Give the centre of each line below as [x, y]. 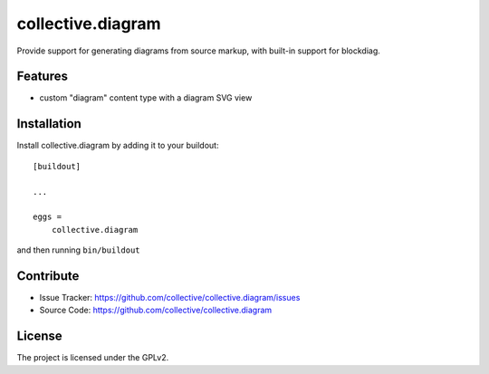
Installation [49, 124]
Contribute [48, 276]
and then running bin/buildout [78, 250]
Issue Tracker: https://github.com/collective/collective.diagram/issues [170, 297]
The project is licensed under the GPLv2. [93, 358]
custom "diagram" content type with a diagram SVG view [146, 98]
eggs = [48, 217]
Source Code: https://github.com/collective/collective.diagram [156, 310]
